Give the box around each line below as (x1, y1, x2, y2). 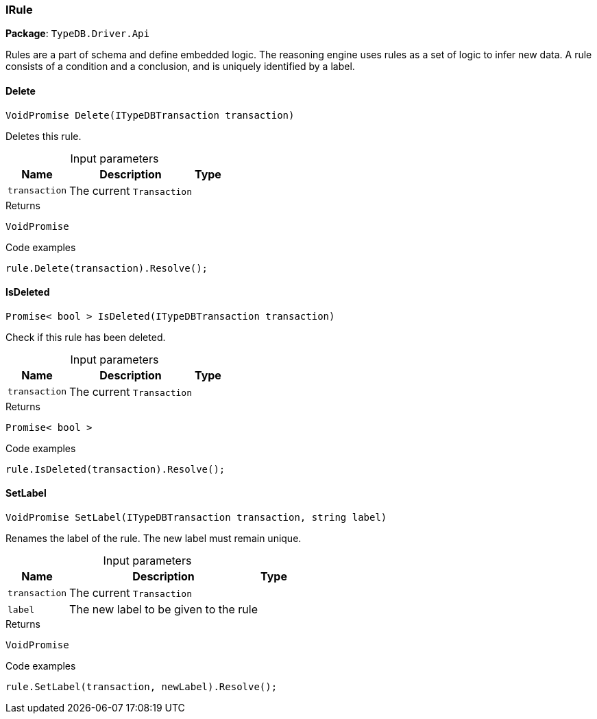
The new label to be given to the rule (69, 602, 258, 617)
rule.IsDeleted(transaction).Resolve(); (5, 463, 226, 475)
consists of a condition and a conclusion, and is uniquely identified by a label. (5, 60, 355, 73)
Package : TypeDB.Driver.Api (5, 27, 149, 40)
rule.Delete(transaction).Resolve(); (5, 262, 208, 274)
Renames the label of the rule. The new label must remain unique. (5, 532, 302, 545)
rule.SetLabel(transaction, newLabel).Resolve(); (5, 681, 278, 693)
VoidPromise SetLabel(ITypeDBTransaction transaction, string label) (5, 512, 387, 523)
